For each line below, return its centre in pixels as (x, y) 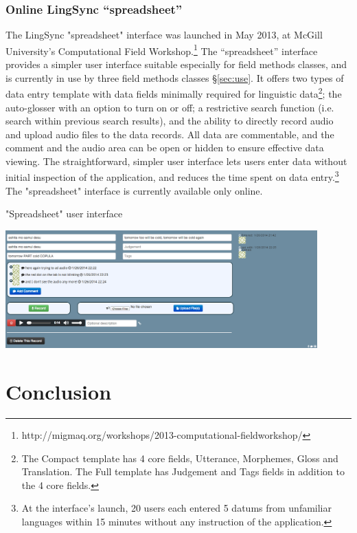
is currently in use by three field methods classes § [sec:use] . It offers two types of (175, 77)
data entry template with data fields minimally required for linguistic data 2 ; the (174, 93)
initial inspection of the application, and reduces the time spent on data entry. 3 (172, 176)
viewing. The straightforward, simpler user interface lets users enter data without (176, 161)
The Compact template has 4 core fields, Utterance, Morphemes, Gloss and (180, 458)
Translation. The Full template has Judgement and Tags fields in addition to (183, 471)
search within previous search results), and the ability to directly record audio (170, 121)
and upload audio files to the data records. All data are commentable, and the (170, 134)
